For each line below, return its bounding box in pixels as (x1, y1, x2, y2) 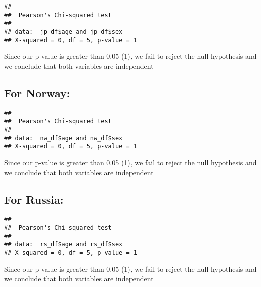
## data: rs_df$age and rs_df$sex (4, 241, 123, 248)
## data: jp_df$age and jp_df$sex (4, 28, 123, 35)
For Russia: (4, 191, 64, 207)
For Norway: (4, 85, 70, 100)
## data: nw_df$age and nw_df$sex (4, 134, 123, 142)
